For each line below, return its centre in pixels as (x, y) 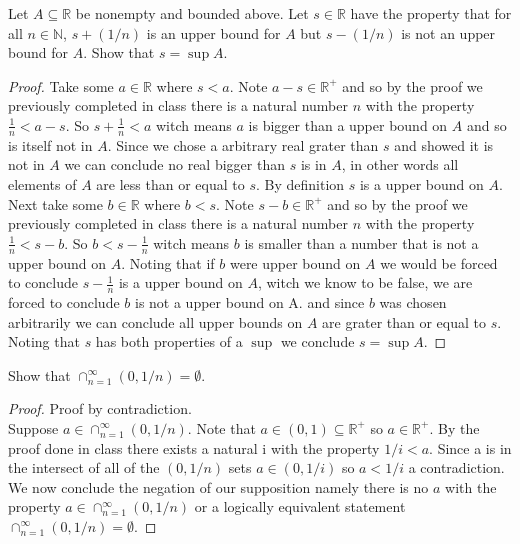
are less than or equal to (170, 183)
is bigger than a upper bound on (348, 124)
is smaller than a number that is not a (361, 242)
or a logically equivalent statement (300, 506)
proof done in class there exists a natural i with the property (194, 447)
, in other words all (400, 164)
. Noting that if (168, 262)
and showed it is (444, 144)
